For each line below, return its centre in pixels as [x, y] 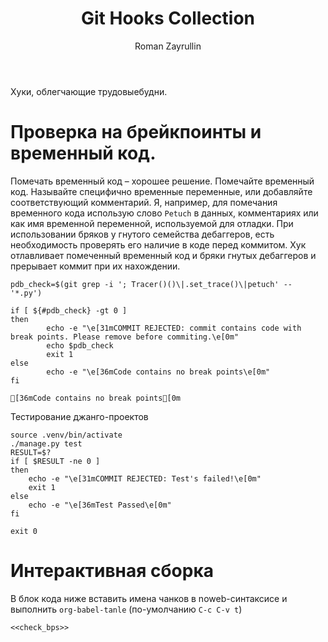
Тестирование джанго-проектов [79, 416]
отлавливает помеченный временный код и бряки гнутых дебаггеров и [163, 255]
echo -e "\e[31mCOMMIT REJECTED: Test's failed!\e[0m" [145, 478]
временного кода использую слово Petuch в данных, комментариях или [164, 213]
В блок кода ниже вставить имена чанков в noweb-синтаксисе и [149, 598]
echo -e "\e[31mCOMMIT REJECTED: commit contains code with [174, 328]
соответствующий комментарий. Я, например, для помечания [144, 202]
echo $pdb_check [80, 345]
